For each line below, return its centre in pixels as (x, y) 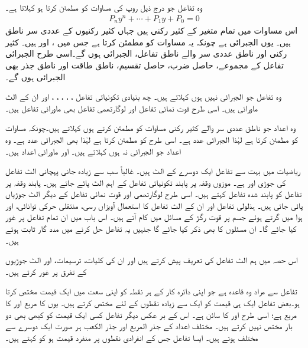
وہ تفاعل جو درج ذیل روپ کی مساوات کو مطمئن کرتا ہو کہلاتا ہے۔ (104, 7)
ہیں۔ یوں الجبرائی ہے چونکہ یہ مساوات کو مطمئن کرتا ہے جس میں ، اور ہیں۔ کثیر (148, 42)
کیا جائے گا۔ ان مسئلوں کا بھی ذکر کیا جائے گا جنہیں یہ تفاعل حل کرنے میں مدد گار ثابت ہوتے (151, 229)
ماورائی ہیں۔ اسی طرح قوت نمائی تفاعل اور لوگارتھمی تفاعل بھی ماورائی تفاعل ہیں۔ (132, 108)
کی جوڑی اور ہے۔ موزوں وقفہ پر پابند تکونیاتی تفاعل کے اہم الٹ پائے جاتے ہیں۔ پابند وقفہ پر (146, 182)
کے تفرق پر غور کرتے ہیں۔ (46, 271)
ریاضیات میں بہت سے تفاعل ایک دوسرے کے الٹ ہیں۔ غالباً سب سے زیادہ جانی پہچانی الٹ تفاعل (153, 171)
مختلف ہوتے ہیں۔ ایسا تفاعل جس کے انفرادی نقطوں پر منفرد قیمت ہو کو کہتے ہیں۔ (132, 337)
